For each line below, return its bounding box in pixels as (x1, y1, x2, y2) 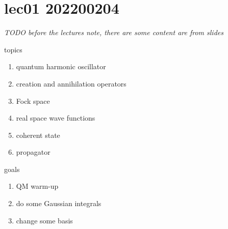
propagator (16, 147, 50, 157)
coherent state (16, 129, 60, 140)
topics (4, 44, 22, 54)
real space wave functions (16, 112, 95, 123)
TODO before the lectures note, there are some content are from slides (4, 27, 223, 38)
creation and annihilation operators (16, 78, 126, 89)
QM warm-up (16, 181, 59, 191)
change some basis (16, 215, 73, 225)
